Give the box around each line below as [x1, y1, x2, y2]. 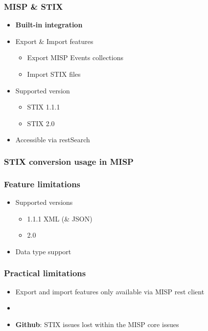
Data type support [15, 246, 71, 256]
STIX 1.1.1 [27, 102, 60, 112]
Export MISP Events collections [27, 52, 123, 63]
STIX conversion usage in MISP [4, 155, 134, 167]
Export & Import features [15, 36, 93, 46]
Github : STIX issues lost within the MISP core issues [15, 319, 179, 329]
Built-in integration [15, 20, 83, 30]
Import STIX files [27, 69, 81, 79]
